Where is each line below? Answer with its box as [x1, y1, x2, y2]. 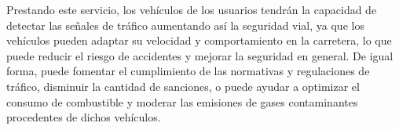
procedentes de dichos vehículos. [6, 109, 161, 125]
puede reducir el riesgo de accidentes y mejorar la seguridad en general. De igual [6, 47, 394, 63]
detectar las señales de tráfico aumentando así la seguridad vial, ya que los [6, 16, 364, 33]
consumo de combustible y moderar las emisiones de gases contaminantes [6, 93, 358, 110]
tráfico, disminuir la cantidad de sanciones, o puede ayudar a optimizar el [6, 78, 360, 94]
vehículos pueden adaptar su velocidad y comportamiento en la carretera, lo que [6, 32, 392, 49]
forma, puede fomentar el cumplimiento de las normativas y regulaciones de [6, 63, 370, 79]
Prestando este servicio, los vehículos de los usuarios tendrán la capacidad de [6, 2, 377, 17]
